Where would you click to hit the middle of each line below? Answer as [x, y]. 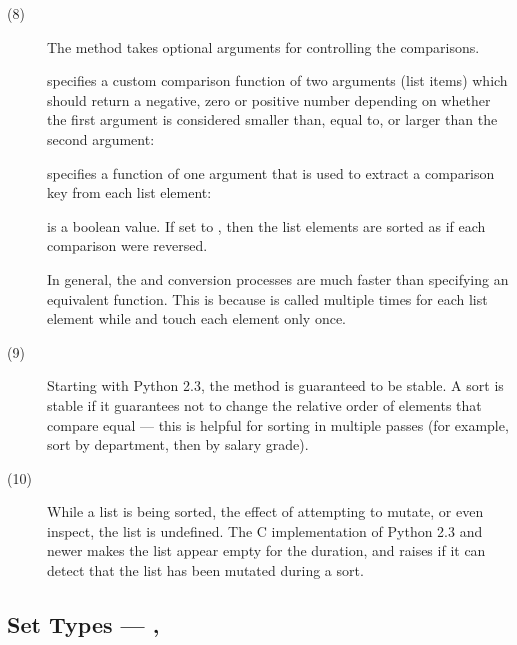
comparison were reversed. [127, 245]
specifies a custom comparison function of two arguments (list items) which [277, 80]
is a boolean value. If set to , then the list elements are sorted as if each [266, 225]
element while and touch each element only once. [197, 318]
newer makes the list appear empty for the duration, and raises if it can [266, 550]
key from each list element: [129, 192]
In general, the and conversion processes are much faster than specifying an [278, 278]
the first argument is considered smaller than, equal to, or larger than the [272, 119]
